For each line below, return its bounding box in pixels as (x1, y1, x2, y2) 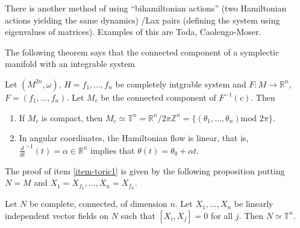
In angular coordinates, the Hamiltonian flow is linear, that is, (19, 131, 249, 144)
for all (210, 209, 233, 221)
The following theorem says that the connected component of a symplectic (5, 45, 280, 58)
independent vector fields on (5, 209, 109, 221)
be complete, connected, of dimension (29, 197, 167, 210)
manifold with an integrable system (5, 57, 136, 70)
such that (120, 209, 155, 221)
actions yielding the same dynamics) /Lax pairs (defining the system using (5, 13, 280, 26)
